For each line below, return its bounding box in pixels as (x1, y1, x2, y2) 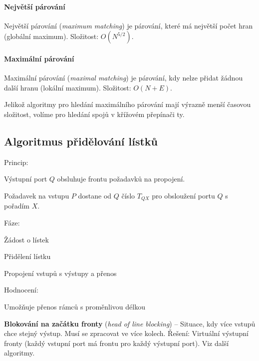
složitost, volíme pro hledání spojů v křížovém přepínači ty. (4, 108, 185, 119)
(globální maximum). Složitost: (4, 31, 99, 41)
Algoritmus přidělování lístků (4, 133, 158, 148)
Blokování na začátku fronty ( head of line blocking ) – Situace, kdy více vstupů (4, 318, 256, 328)
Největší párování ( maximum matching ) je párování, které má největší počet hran (4, 20, 253, 30)
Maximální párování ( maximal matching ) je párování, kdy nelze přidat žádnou (4, 72, 243, 83)
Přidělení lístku (4, 251, 51, 261)
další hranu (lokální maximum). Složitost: (4, 82, 131, 92)
